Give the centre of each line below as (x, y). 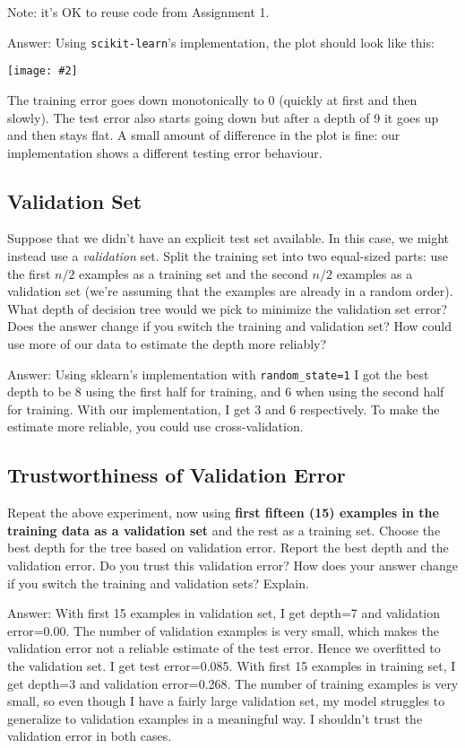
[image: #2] (43, 71)
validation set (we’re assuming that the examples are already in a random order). (230, 291)
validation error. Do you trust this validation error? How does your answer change (232, 565)
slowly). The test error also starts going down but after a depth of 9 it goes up (223, 117)
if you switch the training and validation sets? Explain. (158, 583)
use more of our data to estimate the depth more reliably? (167, 344)
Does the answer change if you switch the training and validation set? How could (230, 326)
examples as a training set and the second (194, 273)
